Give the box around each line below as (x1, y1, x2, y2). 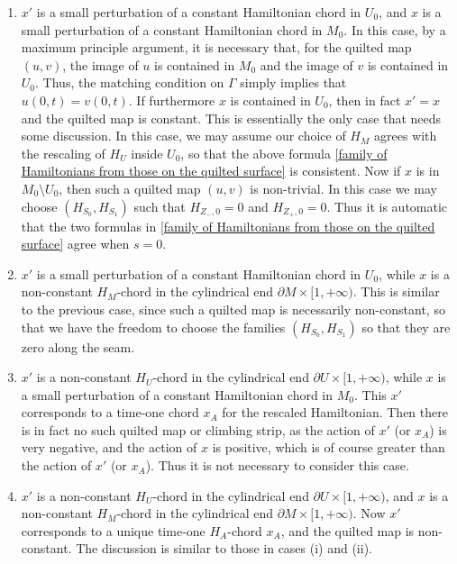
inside (131, 143, 163, 162)
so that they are (361, 317, 451, 336)
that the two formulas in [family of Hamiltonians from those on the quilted (21, 216, 435, 235)
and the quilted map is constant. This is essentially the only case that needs (21, 108, 442, 127)
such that (133, 196, 186, 215)
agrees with (373, 126, 437, 145)
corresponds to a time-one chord (21, 403, 199, 422)
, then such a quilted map (59, 178, 201, 197)
